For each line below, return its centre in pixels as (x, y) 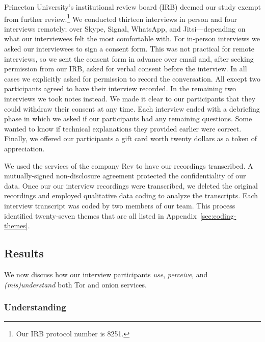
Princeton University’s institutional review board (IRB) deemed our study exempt (132, 7)
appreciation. (24, 148)
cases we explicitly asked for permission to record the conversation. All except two (132, 78)
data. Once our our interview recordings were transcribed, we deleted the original (131, 185)
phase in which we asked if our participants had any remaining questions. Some (128, 119)
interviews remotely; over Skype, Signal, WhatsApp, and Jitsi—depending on (125, 28)
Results (24, 253)
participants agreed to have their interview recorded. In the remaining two (120, 88)
